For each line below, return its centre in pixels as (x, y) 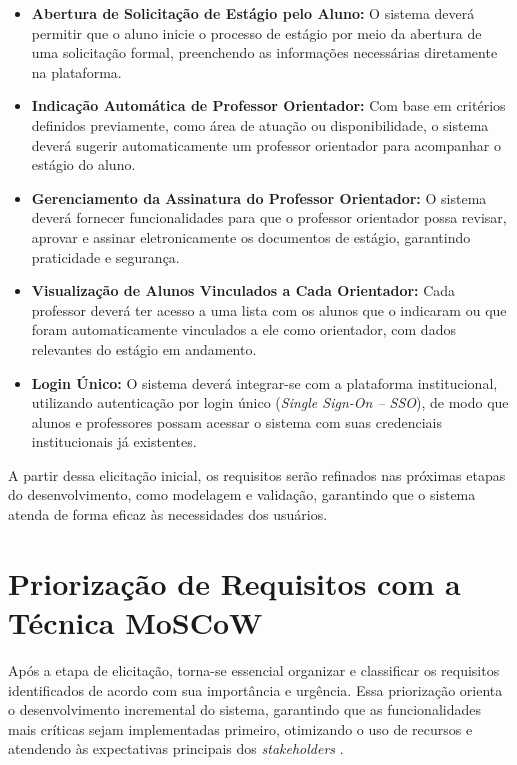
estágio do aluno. (83, 164)
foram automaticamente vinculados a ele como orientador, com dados (243, 329)
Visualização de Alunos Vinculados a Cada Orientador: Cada (243, 290)
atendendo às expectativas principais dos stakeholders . (176, 748)
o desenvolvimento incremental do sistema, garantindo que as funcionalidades (244, 709)
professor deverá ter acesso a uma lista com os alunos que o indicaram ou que (269, 309)
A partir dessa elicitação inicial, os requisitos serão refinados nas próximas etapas (257, 474)
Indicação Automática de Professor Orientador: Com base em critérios (268, 105)
